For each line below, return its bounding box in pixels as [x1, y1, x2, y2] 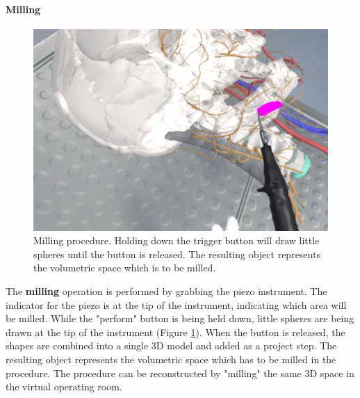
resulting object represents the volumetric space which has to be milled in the [6, 351, 336, 366]
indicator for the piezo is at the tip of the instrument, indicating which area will [6, 297, 347, 312]
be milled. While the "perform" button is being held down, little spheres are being [6, 311, 354, 326]
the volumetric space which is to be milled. [33, 260, 216, 275]
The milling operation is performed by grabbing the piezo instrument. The [6, 284, 327, 298]
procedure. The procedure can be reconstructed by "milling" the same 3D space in [6, 365, 354, 380]
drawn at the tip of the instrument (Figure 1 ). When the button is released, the [6, 324, 345, 339]
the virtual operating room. [6, 379, 122, 394]
